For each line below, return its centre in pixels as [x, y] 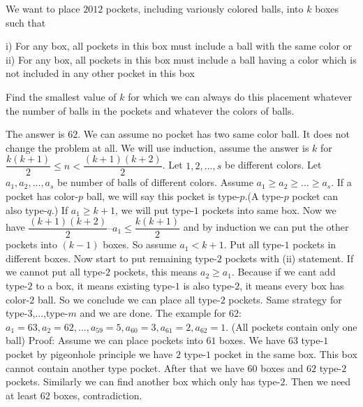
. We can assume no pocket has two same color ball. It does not [214, 134]
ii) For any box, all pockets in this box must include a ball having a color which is [181, 59]
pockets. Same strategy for [285, 299]
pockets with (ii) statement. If [289, 258]
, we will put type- [155, 209]
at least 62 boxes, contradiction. [74, 395]
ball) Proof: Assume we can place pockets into [104, 340]
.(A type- [264, 196]
